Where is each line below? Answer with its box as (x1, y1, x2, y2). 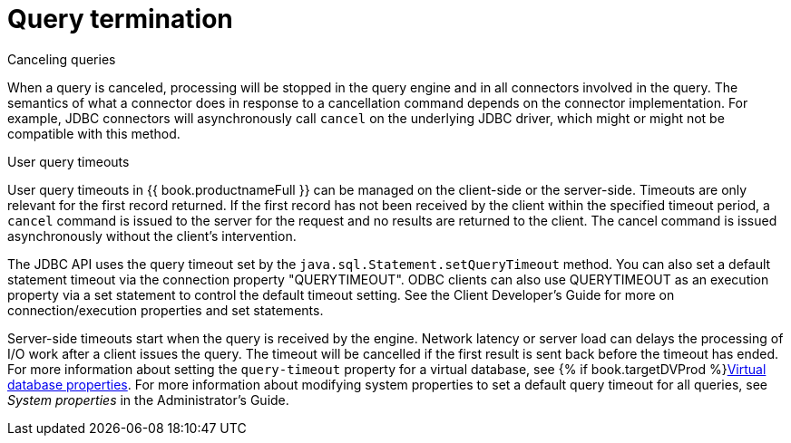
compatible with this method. (7, 125, 181, 141)
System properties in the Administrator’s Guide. (7, 391, 289, 408)
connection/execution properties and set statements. (7, 302, 324, 318)
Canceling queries (7, 51, 116, 67)
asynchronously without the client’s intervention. (7, 227, 297, 244)
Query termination (7, 4, 233, 34)
